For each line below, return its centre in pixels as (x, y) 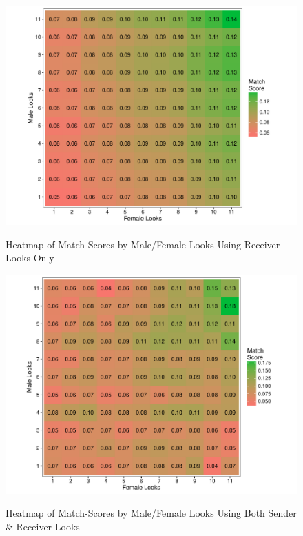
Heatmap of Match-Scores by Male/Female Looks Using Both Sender (151, 513)
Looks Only (30, 258)
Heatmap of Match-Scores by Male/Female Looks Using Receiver (143, 244)
